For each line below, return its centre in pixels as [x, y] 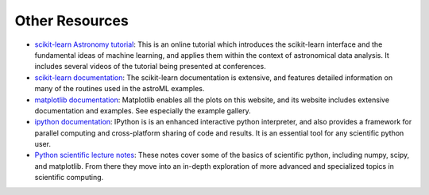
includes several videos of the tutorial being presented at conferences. [150, 67]
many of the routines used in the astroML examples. [120, 89]
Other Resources [71, 21]
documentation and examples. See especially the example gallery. [143, 110]
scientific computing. [69, 178]
